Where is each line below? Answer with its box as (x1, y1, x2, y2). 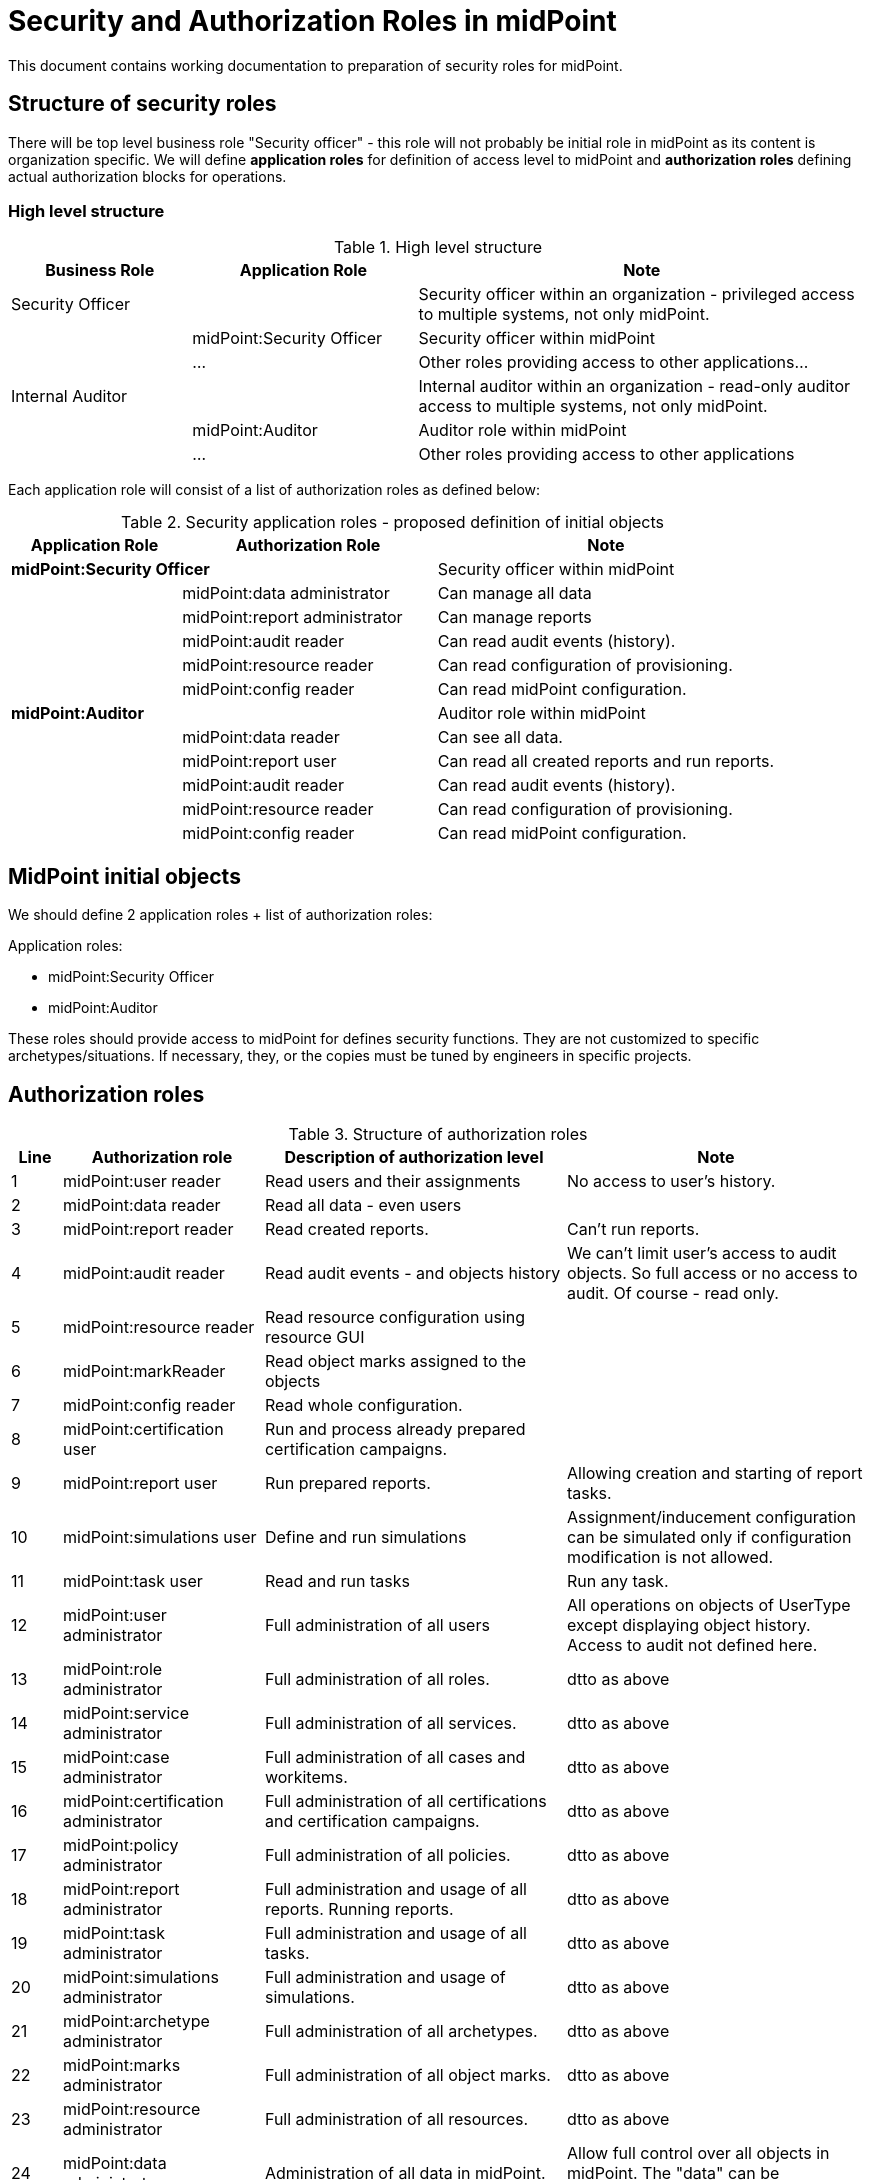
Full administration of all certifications (264, 1791, 547, 1812)
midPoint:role (62, 1659, 163, 1680)
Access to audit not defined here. (566, 1635, 818, 1656)
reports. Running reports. (264, 1899, 454, 1920)
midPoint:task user (62, 1571, 203, 1592)
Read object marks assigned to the (264, 1351, 527, 1372)
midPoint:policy (62, 1835, 179, 1856)
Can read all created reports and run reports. (437, 751, 775, 772)
